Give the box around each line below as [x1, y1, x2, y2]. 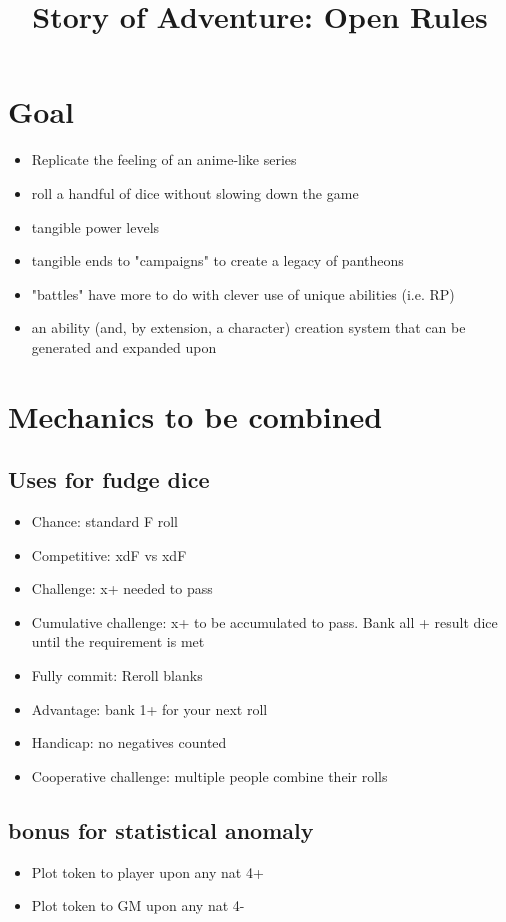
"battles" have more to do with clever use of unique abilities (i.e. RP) [31, 283, 455, 304]
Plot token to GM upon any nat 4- [31, 895, 245, 916]
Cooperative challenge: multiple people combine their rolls [31, 765, 388, 786]
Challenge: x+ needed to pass [31, 578, 213, 599]
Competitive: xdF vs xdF [31, 544, 187, 565]
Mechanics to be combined [8, 395, 383, 436]
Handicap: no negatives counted [31, 732, 227, 753]
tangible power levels [31, 216, 160, 237]
